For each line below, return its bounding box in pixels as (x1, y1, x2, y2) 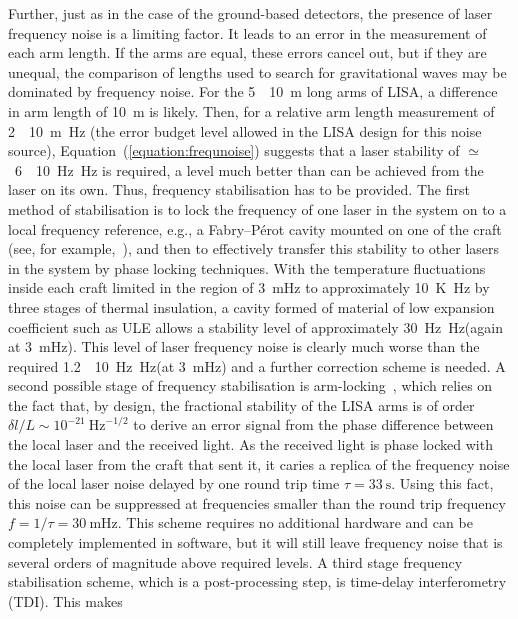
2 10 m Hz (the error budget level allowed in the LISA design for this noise (8, 120, 482, 141)
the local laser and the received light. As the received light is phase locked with (8, 434, 493, 455)
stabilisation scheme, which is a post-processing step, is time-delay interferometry (8, 571, 507, 592)
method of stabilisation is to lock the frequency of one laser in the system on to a (8, 198, 507, 219)
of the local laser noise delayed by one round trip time (8, 473, 340, 494)
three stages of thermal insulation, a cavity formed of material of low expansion (8, 296, 495, 317)
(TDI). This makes (8, 590, 123, 611)
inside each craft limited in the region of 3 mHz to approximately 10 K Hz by (8, 277, 490, 298)
